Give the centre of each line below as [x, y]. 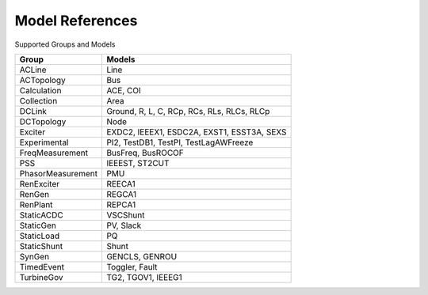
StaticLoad [40, 236]
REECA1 [121, 183]
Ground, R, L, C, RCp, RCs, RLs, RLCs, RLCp [188, 111]
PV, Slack [124, 225]
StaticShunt [41, 246]
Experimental [44, 142]
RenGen [34, 194]
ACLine [33, 70]
